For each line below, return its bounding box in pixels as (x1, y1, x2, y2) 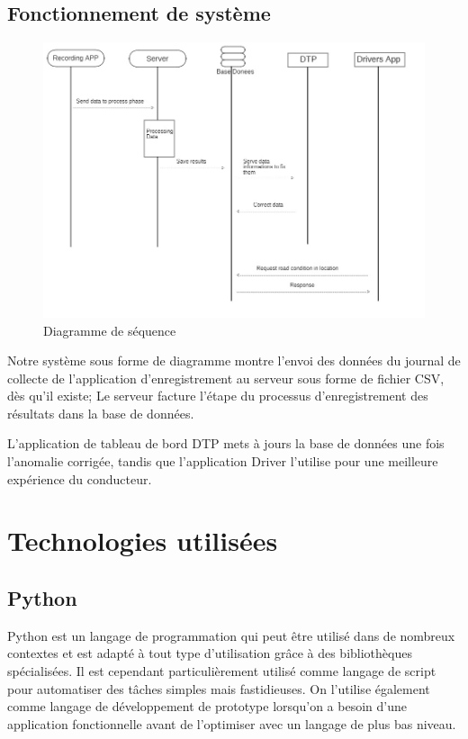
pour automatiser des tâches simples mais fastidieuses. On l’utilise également (7, 679, 430, 698)
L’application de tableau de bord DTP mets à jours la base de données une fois (7, 434, 445, 453)
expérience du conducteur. (7, 469, 152, 488)
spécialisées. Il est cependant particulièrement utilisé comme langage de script (7, 662, 436, 680)
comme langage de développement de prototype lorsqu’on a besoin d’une (7, 697, 407, 716)
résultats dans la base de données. (7, 403, 194, 422)
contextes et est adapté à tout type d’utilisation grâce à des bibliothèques (7, 644, 412, 662)
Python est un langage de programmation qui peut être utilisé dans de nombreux (7, 626, 455, 644)
